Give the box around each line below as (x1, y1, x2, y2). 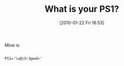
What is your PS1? (44, 3, 120, 15)
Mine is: (4, 42, 21, 48)
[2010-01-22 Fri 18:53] (59, 20, 104, 26)
